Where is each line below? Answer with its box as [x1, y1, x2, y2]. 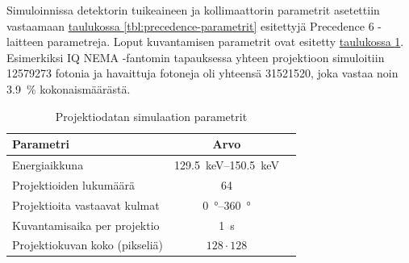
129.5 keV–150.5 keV [174, 157, 279, 173]
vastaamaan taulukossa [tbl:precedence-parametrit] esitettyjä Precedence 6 [6, 17, 374, 34]
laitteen [6, 33, 44, 50]
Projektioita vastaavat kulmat [12, 196, 160, 213]
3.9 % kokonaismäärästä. [6, 80, 131, 97]
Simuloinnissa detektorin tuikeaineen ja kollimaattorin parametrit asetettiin [6, 2, 380, 18]
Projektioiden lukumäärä [12, 176, 135, 193]
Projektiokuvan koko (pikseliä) [12, 236, 164, 253]
